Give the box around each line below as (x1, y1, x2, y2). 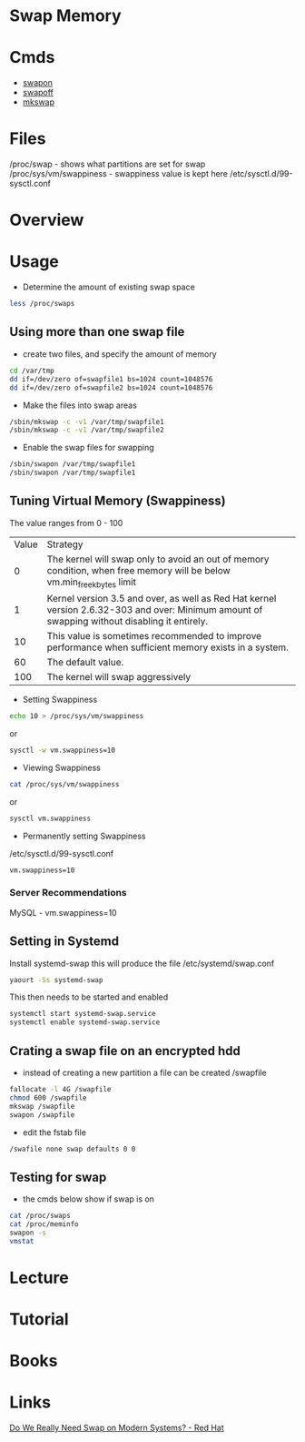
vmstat (9, 1236, 34, 1245)
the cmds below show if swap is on (22, 1193, 154, 1204)
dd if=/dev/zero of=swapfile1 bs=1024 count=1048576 (9, 374, 213, 383)
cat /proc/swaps (9, 1212, 71, 1221)
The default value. (46, 656, 124, 668)
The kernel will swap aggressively (46, 671, 192, 683)
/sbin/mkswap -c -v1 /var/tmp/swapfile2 (9, 425, 165, 435)
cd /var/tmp (9, 366, 54, 375)
